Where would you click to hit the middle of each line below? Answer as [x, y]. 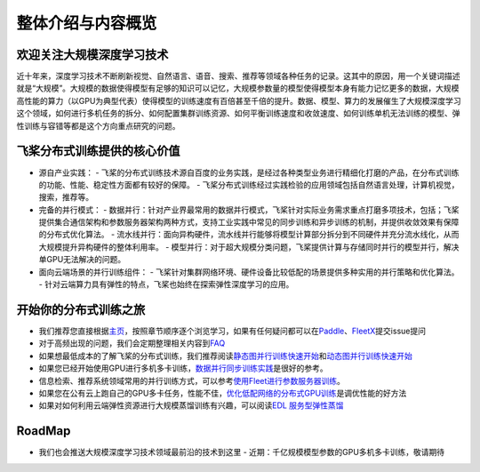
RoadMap [44, 431]
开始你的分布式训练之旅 [81, 310]
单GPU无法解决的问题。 [82, 260]
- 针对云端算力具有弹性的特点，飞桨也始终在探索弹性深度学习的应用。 [166, 284]
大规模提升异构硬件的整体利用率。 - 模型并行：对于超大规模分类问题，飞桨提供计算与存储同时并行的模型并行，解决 [249, 247]
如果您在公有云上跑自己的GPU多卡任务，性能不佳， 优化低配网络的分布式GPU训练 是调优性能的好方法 [223, 393]
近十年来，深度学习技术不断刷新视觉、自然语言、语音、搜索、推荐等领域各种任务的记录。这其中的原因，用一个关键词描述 [238, 76]
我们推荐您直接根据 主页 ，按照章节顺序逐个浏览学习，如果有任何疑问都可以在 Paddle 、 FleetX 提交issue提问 [232, 331]
